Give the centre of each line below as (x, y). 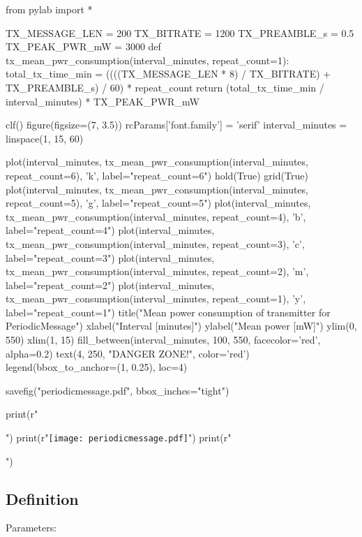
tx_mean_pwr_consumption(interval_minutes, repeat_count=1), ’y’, (156, 299)
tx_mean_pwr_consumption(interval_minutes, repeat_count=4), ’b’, (156, 216)
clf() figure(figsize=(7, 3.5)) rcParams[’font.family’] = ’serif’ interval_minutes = (176, 125)
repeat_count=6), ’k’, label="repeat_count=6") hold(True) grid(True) (157, 175)
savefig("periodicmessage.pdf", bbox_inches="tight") (118, 390)
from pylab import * (49, 9)
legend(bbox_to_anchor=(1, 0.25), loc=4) (97, 367)
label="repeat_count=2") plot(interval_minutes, (110, 285)
